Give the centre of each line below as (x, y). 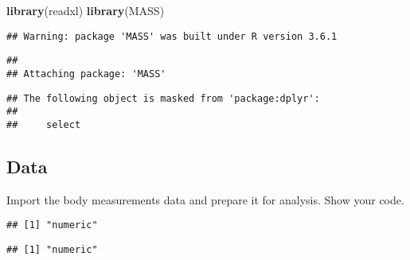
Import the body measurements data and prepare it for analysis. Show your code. (205, 199)
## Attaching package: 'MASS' (86, 74)
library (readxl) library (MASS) (86, 10)
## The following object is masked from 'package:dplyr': (163, 98)
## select (44, 124)
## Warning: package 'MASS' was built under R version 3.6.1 (172, 36)
